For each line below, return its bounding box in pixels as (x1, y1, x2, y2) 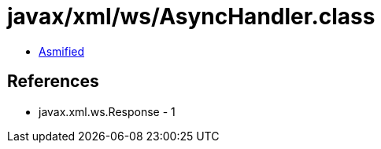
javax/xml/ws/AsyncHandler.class (7, 3, 375, 30)
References (7, 71, 99, 92)
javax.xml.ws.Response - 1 (39, 104, 176, 118)
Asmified (39, 44, 85, 58)
